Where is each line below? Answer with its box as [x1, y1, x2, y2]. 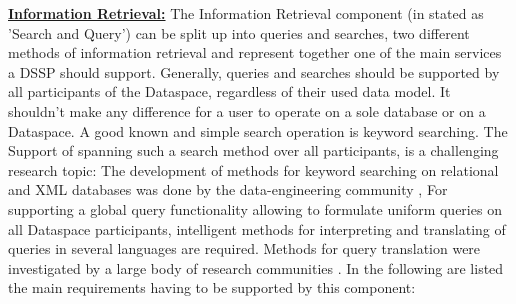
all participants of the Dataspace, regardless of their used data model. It [8, 81, 451, 102]
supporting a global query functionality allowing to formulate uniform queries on [8, 198, 502, 219]
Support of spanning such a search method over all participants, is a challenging [8, 140, 499, 161]
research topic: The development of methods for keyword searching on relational [8, 159, 499, 180]
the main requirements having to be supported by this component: [8, 277, 416, 298]
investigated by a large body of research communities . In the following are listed [8, 257, 504, 278]
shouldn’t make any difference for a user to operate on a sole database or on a [8, 100, 486, 121]
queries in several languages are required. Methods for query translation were [8, 238, 481, 259]
